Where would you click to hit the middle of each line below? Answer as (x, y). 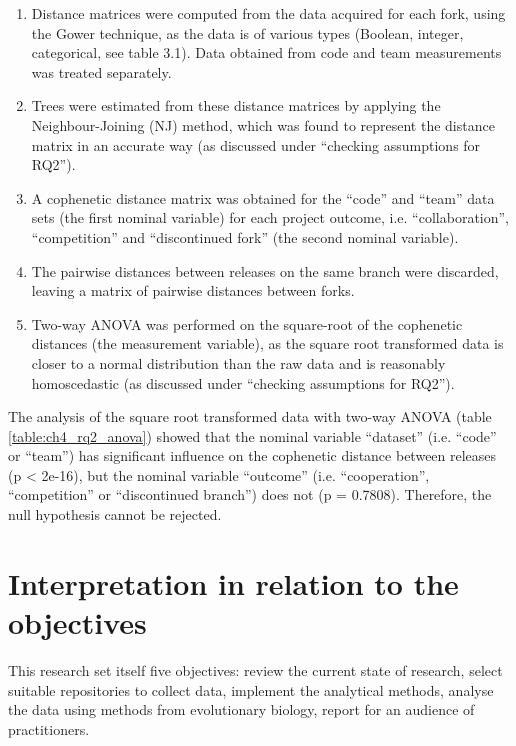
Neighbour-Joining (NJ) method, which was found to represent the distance (263, 124)
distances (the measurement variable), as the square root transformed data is (267, 343)
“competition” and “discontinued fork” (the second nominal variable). (245, 236)
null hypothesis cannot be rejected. (115, 514)
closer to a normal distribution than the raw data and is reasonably (238, 362)
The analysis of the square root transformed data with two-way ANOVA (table (250, 416)
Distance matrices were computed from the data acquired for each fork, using (268, 13)
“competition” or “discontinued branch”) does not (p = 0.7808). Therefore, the (250, 494)
